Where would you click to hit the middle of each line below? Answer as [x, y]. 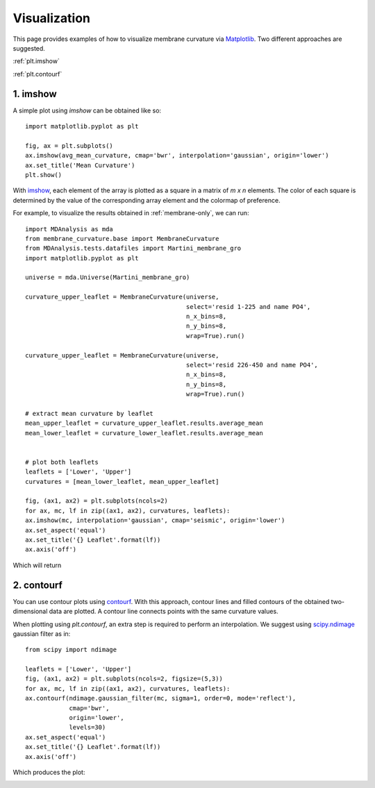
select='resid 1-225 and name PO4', [248, 307]
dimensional [30, 612]
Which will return [37, 565]
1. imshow [35, 94]
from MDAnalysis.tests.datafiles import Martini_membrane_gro [133, 249]
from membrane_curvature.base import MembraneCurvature [122, 238]
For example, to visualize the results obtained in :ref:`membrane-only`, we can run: [131, 213]
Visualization [51, 18]
